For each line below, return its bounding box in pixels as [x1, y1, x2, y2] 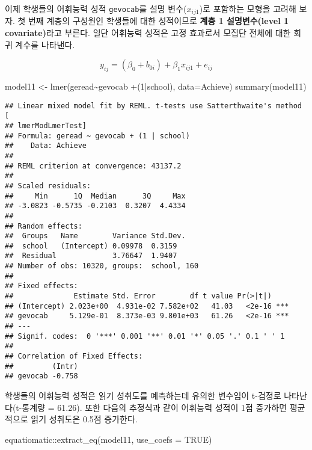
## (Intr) [5, 362, 78, 371]
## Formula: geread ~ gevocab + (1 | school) [5, 131, 190, 140]
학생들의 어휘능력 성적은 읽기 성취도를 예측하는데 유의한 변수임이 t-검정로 [5, 389, 281, 401]
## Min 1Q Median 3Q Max [5, 191, 186, 200]
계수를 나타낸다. [15, 38, 75, 51]
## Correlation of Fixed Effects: [5, 352, 143, 361]
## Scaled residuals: [5, 181, 91, 190]
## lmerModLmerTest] [5, 121, 87, 130]
